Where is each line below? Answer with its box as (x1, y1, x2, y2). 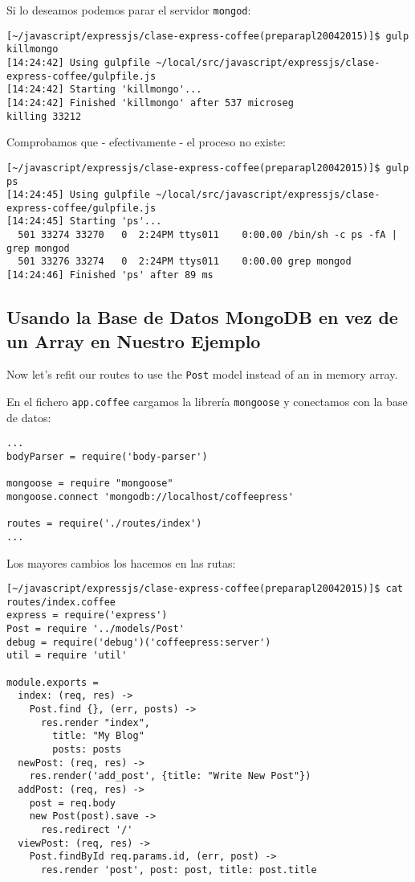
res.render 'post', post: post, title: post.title (40, 864, 317, 876)
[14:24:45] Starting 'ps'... (6, 215, 162, 228)
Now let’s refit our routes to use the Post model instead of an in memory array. (6, 366, 398, 383)
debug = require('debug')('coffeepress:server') (6, 636, 271, 648)
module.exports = (6, 676, 99, 688)
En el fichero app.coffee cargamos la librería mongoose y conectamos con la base (6, 393, 408, 409)
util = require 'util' (6, 650, 128, 662)
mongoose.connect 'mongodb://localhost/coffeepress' (6, 490, 294, 503)
